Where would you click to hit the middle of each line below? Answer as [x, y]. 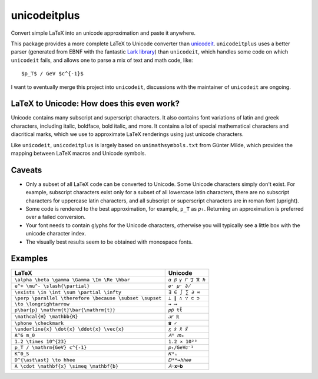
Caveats [26, 170]
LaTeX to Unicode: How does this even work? [95, 104]
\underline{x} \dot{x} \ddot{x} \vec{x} [69, 329]
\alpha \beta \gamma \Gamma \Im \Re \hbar [72, 280]
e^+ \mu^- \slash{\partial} [52, 286]
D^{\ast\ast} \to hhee [45, 360]
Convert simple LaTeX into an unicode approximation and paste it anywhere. [103, 33]
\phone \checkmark [39, 323]
